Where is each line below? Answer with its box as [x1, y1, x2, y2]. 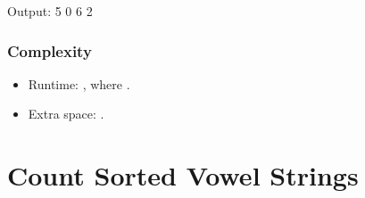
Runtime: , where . [28, 74, 130, 93]
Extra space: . [28, 104, 104, 123]
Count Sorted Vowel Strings [7, 157, 359, 194]
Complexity [7, 39, 92, 62]
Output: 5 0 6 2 [7, 2, 93, 20]
